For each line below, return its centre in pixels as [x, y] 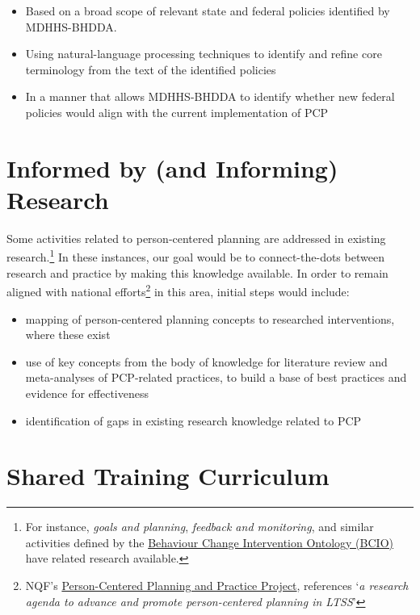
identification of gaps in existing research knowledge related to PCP [193, 420]
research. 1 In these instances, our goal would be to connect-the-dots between [195, 256]
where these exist [68, 335]
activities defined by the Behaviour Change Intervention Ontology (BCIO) [209, 542]
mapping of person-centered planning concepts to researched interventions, [210, 318]
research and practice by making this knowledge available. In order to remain [197, 272]
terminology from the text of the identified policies [151, 69]
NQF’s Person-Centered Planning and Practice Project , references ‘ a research [217, 586]
